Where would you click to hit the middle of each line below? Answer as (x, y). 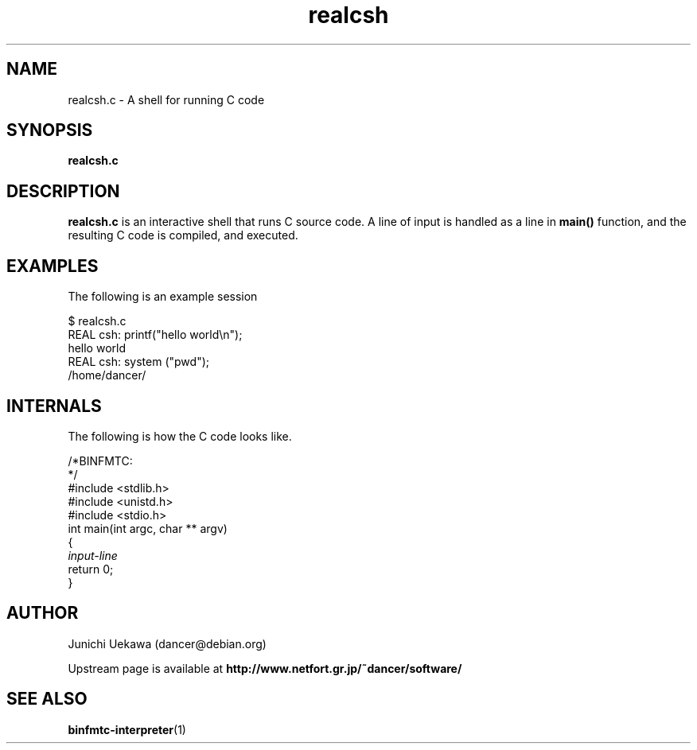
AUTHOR (43, 613)
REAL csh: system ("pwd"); (138, 362)
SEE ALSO (47, 699)
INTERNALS (54, 406)
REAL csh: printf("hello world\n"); (155, 335)
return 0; (91, 569)
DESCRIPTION (63, 191)
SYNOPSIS (50, 130)
